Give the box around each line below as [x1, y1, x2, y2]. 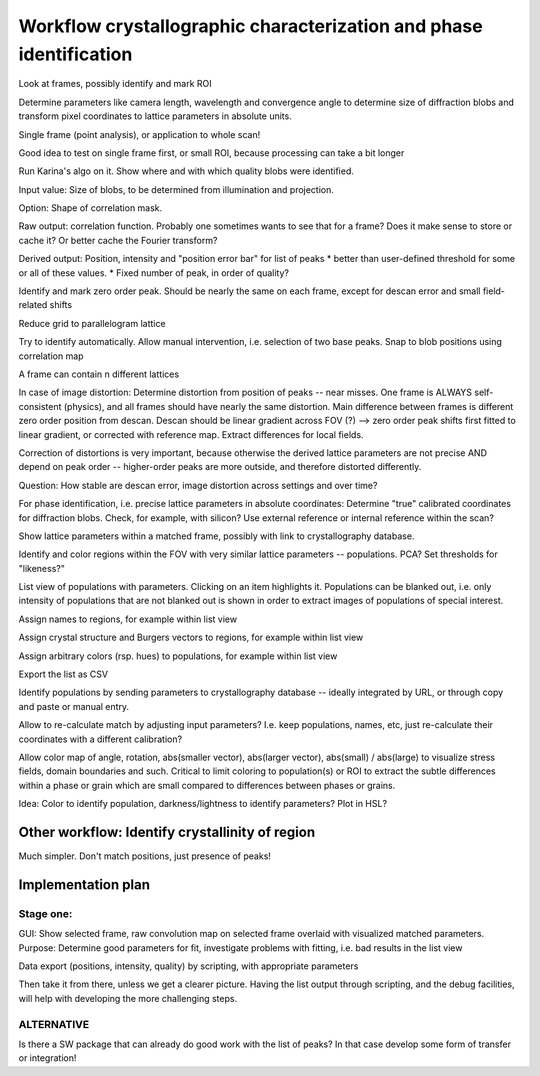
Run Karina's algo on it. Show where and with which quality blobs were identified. [18, 165, 355, 177]
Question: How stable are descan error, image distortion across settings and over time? [18, 479, 378, 491]
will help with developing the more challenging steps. [18, 992, 238, 1004]
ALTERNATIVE [18, 1017, 90, 1031]
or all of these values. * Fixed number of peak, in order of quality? [18, 266, 290, 279]
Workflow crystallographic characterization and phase [18, 15, 484, 37]
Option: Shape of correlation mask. [18, 202, 163, 214]
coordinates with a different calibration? [18, 733, 183, 745]
